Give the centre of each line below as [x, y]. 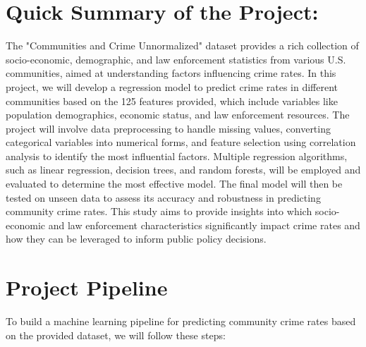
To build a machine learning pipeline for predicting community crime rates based [181, 321]
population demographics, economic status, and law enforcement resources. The [178, 115]
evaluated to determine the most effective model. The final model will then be [174, 184]
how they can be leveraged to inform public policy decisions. [136, 239]
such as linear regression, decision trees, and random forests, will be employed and [183, 170]
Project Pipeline [87, 287]
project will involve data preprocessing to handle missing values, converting [168, 128]
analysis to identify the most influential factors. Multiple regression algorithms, [177, 156]
